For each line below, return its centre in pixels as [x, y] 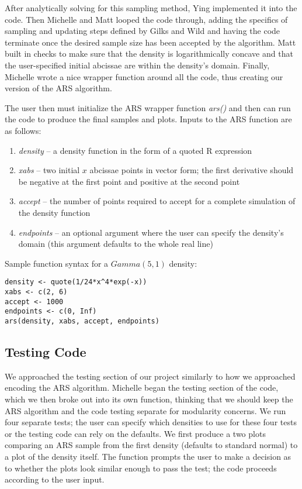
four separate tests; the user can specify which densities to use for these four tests [151, 422]
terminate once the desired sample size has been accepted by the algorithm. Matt [150, 42]
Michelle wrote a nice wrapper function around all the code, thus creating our [144, 76]
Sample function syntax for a [57, 263]
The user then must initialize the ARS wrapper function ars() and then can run [148, 107]
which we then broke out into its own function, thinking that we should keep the [149, 399]
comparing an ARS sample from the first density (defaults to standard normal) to [151, 445]
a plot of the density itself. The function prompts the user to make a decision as [148, 456]
